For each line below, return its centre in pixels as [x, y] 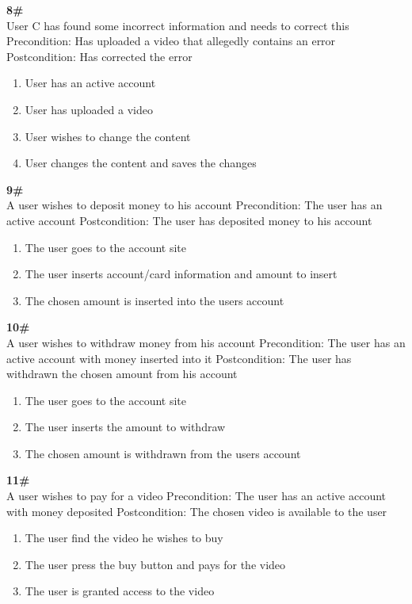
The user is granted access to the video [120, 591]
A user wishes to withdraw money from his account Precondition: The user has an [206, 342]
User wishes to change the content [108, 136]
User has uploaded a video [89, 109]
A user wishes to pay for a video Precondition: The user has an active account [196, 496]
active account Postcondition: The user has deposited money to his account [189, 220]
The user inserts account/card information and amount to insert [181, 274]
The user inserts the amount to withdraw [125, 427]
